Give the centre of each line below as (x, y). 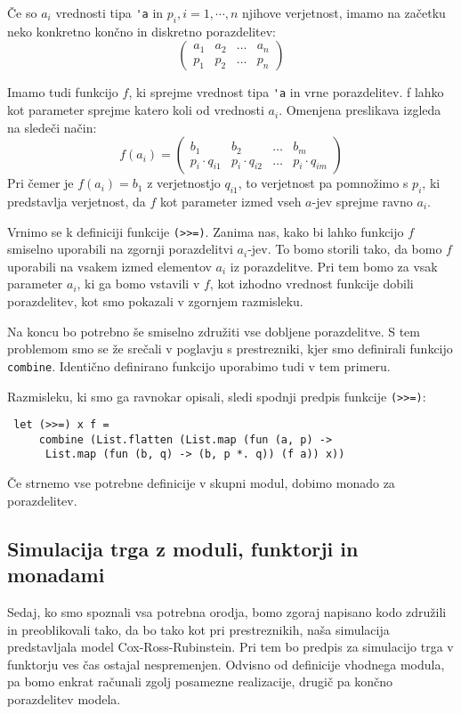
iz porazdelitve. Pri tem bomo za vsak (334, 266)
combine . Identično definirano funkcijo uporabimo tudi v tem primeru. (199, 365)
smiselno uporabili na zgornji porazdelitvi (120, 249)
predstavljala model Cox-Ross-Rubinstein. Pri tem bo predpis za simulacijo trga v (230, 647)
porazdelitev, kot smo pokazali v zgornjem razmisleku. (155, 301)
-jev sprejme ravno (362, 202)
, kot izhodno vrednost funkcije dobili (311, 284)
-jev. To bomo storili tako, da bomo (345, 249)
